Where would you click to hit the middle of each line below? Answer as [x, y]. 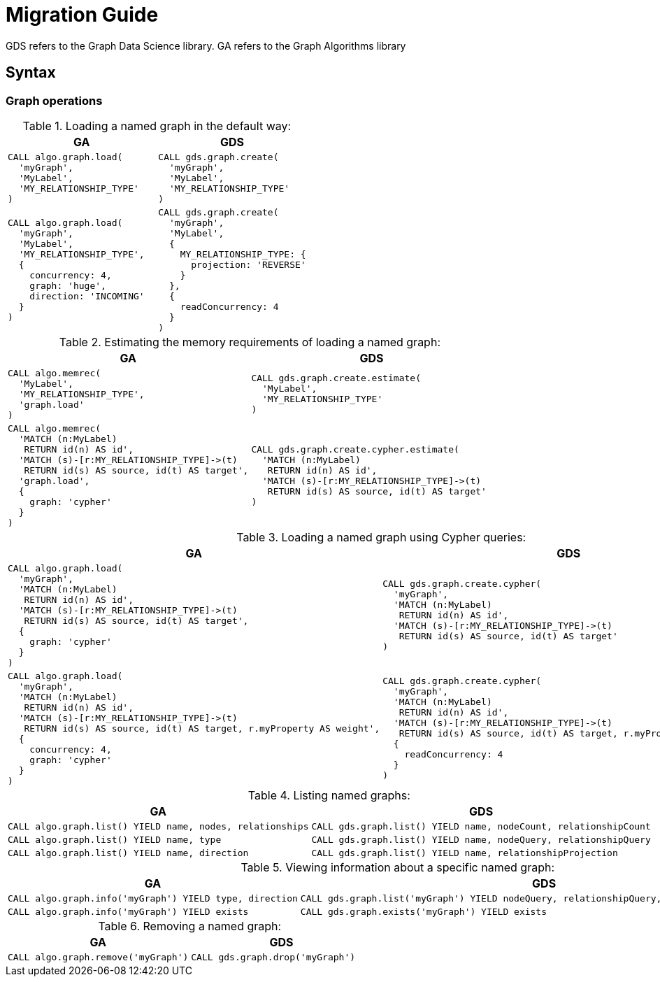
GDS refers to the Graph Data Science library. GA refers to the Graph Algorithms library [206, 45]
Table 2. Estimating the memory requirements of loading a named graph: [250, 342]
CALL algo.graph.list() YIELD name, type [115, 839]
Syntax [31, 73]
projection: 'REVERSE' [249, 264]
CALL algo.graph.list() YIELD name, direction [128, 853]
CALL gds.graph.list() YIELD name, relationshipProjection [465, 853]
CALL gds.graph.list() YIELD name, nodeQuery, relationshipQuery [481, 839]
